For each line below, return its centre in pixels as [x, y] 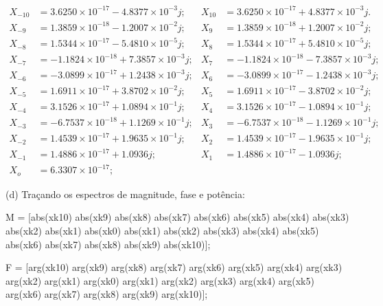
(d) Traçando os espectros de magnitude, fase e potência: [125, 194]
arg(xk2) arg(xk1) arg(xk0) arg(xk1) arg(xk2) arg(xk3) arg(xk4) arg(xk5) [160, 280]
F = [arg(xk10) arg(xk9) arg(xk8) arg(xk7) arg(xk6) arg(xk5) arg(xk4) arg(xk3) [174, 267]
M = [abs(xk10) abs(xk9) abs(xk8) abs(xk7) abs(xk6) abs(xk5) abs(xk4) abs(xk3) [177, 217]
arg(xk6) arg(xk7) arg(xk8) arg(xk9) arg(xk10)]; [107, 294]
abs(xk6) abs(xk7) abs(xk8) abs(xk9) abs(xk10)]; [108, 244]
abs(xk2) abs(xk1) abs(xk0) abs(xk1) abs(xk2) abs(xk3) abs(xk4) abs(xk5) [162, 231]
